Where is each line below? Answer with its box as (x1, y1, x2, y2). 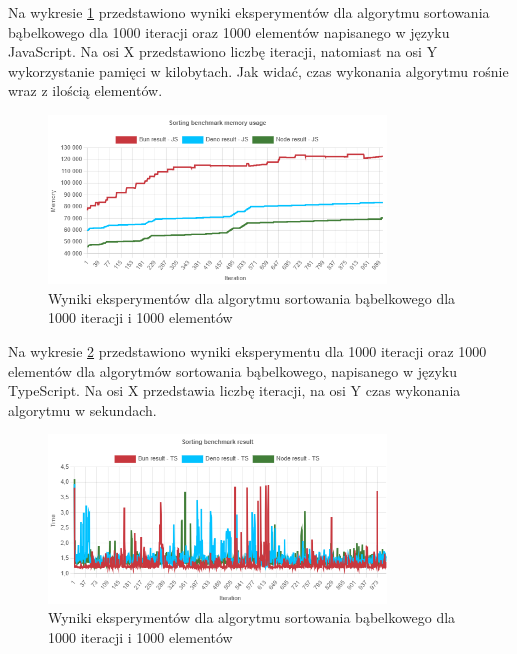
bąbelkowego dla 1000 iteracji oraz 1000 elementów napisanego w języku (8, 21, 450, 42)
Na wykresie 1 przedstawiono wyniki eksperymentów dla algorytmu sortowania (8, 2, 490, 22)
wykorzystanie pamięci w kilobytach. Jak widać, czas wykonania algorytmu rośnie (8, 60, 509, 81)
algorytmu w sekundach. (8, 399, 157, 420)
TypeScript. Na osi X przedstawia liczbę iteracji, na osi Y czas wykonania (8, 380, 461, 401)
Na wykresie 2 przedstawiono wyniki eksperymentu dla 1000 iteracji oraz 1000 (8, 341, 487, 362)
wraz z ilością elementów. (8, 80, 163, 101)
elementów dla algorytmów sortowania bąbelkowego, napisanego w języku (8, 360, 457, 381)
